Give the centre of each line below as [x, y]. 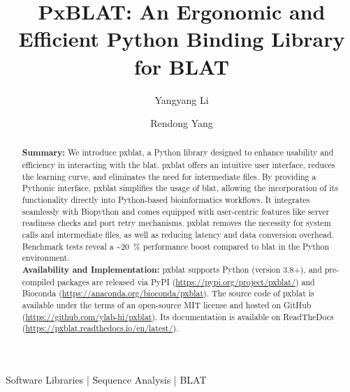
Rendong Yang [182, 123]
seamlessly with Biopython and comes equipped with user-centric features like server [176, 211]
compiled [38, 281]
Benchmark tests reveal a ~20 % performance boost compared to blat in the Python [176, 246]
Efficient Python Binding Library [182, 39]
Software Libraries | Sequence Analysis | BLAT [106, 379]
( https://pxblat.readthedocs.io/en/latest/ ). [100, 328]
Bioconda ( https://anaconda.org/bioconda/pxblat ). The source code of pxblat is [168, 293]
